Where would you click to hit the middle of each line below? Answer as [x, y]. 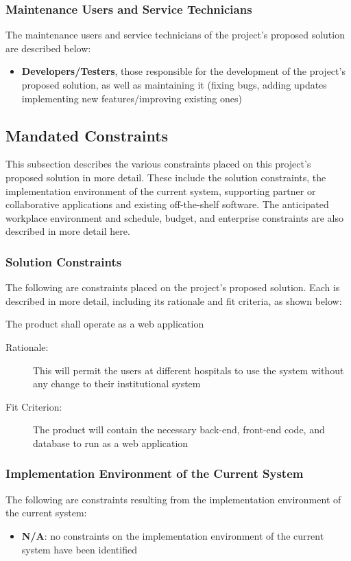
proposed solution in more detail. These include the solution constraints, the [166, 177]
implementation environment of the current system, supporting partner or [161, 191]
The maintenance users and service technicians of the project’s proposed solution [175, 35]
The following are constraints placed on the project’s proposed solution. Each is [173, 287]
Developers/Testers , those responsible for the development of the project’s [183, 71]
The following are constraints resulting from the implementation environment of [173, 499]
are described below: [48, 48]
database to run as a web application [111, 443]
